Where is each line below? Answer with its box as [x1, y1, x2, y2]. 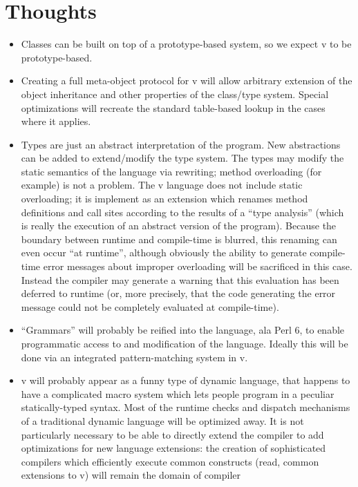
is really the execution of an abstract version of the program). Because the [21, 218, 337, 233]
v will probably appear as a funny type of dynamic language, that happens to [21, 373, 350, 388]
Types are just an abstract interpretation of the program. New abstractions [21, 137, 341, 151]
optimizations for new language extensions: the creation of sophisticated [21, 441, 326, 455]
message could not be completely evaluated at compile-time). [21, 299, 279, 314]
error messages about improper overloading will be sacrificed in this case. [43, 259, 352, 274]
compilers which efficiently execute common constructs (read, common [21, 454, 319, 468]
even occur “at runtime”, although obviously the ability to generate [21, 245, 307, 260]
